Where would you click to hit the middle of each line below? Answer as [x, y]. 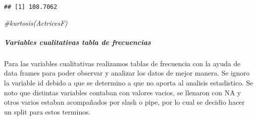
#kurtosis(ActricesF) [36, 22]
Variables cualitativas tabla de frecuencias [77, 42]
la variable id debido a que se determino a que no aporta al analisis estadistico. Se [128, 82]
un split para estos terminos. [47, 111]
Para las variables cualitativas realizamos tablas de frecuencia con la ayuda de [122, 63]
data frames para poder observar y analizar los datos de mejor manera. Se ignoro [127, 73]
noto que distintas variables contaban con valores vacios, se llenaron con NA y [123, 92]
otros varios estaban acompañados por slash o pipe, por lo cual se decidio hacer [125, 102]
